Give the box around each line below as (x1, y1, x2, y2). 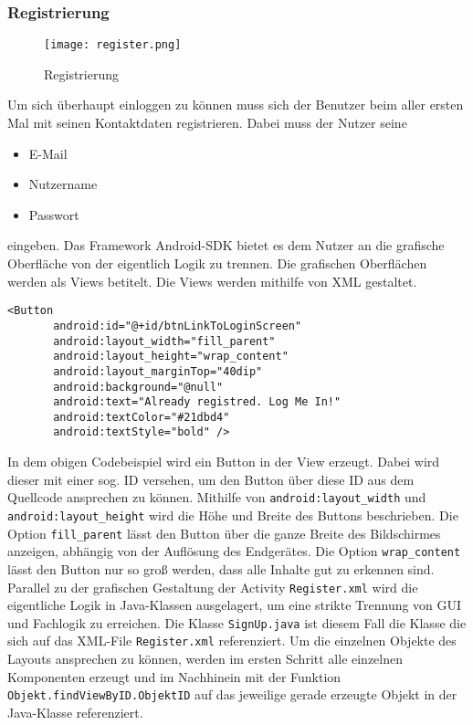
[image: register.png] (44, 38, 182, 52)
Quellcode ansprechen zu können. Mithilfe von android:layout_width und (7, 488, 426, 507)
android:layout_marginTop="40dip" (53, 364, 263, 378)
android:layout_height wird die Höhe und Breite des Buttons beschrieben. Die (7, 505, 458, 524)
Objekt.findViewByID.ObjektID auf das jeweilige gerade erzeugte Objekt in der (7, 685, 457, 704)
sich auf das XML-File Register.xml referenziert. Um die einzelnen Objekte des (7, 631, 457, 650)
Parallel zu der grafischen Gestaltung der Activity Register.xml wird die (7, 577, 418, 596)
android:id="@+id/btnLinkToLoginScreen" (53, 319, 302, 332)
